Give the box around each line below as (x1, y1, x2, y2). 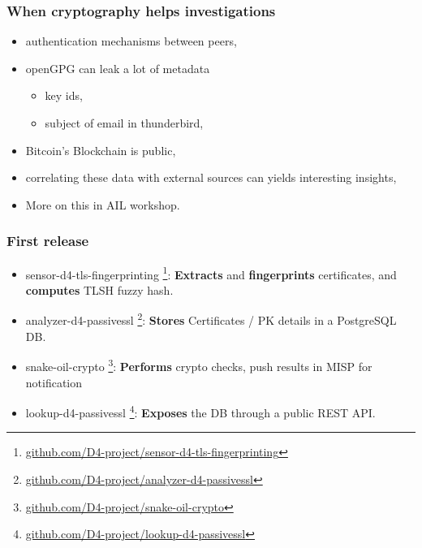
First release (6, 231, 89, 251)
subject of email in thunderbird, (45, 114, 204, 131)
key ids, (45, 87, 83, 104)
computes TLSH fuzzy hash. (25, 281, 174, 298)
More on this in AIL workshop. (25, 196, 180, 213)
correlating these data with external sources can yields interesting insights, (25, 169, 397, 186)
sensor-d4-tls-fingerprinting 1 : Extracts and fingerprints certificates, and (25, 263, 397, 283)
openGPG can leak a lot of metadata (25, 59, 210, 76)
